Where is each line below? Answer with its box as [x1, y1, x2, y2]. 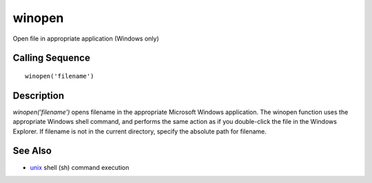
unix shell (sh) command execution [30, 163, 130, 171]
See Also [12, 145, 52, 157]
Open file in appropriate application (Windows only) [12, 34, 160, 43]
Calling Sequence [12, 52, 91, 64]
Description [12, 89, 65, 101]
